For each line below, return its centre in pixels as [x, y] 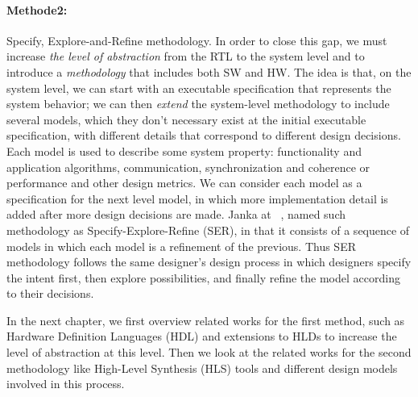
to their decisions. [50, 293]
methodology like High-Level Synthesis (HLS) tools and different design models [202, 368]
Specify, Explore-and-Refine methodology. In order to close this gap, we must [197, 40]
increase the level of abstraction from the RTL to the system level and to [186, 56]
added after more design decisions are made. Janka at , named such [176, 214]
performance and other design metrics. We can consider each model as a [184, 183]
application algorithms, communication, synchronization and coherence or [188, 167]
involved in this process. [66, 384]
